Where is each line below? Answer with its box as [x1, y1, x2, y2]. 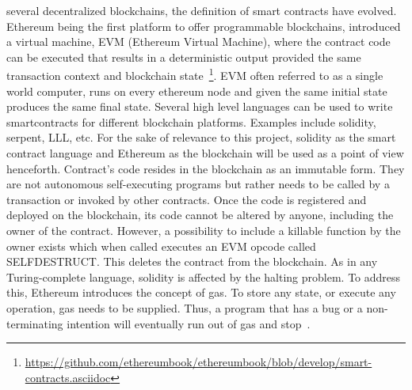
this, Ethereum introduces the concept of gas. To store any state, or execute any [6, 284, 396, 301]
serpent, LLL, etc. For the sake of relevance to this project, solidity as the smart [6, 129, 396, 146]
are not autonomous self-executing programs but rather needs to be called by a [6, 176, 390, 192]
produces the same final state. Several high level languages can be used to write [6, 98, 393, 115]
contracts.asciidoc [25, 369, 111, 385]
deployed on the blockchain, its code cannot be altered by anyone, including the [6, 206, 394, 223]
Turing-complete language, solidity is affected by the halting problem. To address [6, 268, 401, 285]
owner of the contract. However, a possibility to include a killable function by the [6, 222, 401, 238]
